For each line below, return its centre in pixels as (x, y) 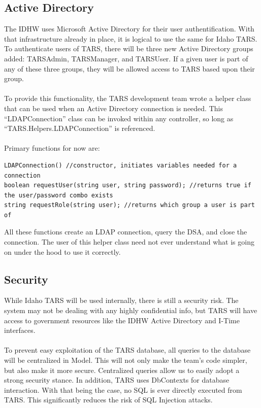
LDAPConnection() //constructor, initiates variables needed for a (121, 165)
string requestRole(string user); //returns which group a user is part (129, 205)
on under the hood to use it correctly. (62, 251)
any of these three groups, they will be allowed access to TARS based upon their (129, 68)
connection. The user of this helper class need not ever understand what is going (129, 242)
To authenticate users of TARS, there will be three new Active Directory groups (129, 48)
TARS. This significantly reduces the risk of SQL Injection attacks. (108, 400)
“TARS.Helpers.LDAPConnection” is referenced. (80, 128)
